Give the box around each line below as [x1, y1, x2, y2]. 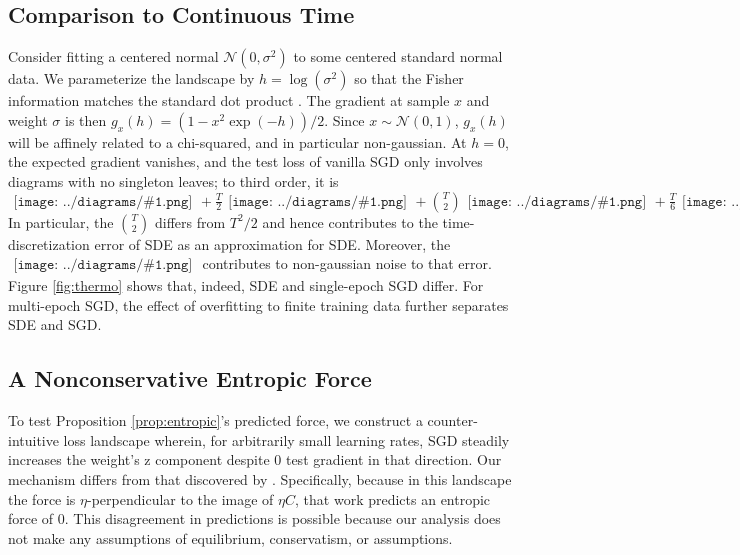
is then [64, 109, 107, 130]
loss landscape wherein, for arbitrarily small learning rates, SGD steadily [63, 429, 510, 450]
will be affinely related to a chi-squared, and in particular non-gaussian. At [8, 131, 467, 152]
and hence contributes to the [262, 211, 438, 232]
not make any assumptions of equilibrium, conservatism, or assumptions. [8, 527, 453, 548]
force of [8, 508, 54, 529]
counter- [427, 410, 478, 431]
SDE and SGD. [8, 314, 102, 335]
